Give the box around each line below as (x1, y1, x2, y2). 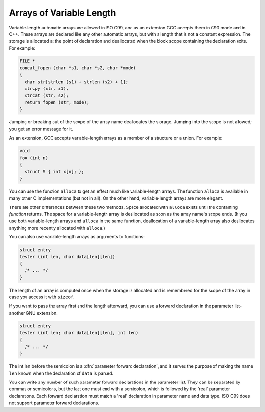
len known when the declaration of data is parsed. (9, 370, 114, 376)
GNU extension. (26, 310, 58, 316)
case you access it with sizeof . (9, 294, 75, 300)
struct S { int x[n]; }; (25, 169, 84, 175)
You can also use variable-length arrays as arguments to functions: (9, 234, 145, 240)
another (9, 310, 25, 316)
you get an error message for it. (9, 126, 73, 132)
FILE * (19, 58, 35, 64)
